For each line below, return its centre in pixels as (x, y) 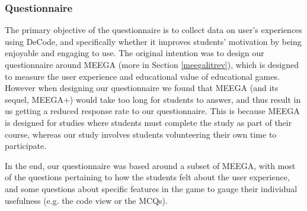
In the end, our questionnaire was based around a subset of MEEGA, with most (150, 165)
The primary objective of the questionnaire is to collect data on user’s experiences (153, 30)
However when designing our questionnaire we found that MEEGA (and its (142, 88)
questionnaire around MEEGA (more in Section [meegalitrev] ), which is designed (152, 64)
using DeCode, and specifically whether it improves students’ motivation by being (153, 41)
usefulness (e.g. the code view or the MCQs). (86, 200)
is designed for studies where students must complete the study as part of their (148, 122)
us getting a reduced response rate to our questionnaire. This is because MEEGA (152, 111)
